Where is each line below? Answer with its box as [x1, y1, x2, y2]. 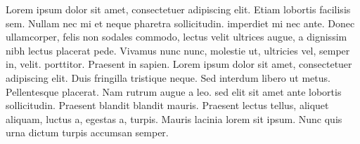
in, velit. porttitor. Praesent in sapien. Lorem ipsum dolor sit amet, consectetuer [6, 57, 352, 71]
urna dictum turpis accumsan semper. [6, 125, 169, 140]
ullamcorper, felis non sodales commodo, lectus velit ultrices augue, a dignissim [6, 29, 347, 44]
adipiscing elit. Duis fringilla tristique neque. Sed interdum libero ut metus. [6, 70, 330, 85]
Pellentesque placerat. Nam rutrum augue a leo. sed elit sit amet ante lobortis [6, 84, 342, 99]
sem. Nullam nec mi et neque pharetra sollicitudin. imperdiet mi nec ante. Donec [6, 15, 355, 30]
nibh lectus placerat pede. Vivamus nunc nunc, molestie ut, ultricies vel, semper [6, 43, 350, 57]
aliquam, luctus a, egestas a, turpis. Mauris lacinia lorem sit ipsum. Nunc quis [6, 111, 342, 126]
